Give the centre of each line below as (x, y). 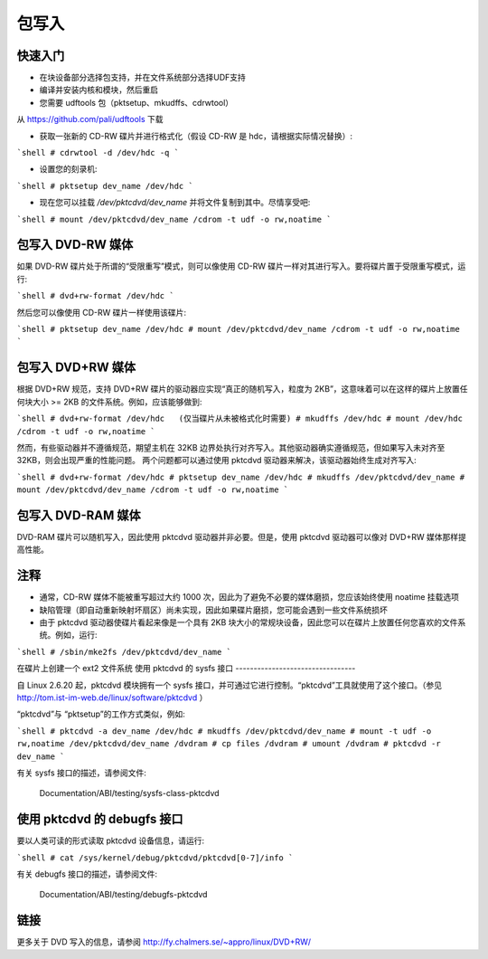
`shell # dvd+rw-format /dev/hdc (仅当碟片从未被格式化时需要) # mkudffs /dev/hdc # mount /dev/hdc (239, 419)
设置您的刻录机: (69, 169)
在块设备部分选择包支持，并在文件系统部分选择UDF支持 (142, 78)
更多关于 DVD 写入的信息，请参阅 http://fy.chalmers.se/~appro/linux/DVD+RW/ (164, 942)
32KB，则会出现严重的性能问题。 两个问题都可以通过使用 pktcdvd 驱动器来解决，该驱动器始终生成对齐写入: (217, 461)
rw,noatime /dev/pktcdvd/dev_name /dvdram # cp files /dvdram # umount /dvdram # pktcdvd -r (229, 744)
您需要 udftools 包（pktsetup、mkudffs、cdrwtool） (136, 102)
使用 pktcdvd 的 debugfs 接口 (100, 819)
